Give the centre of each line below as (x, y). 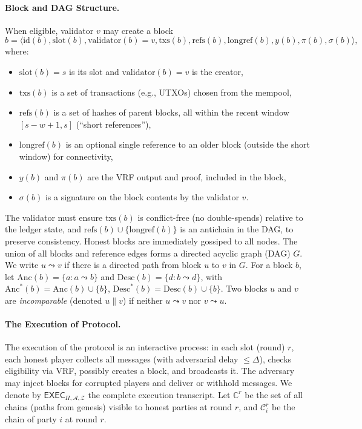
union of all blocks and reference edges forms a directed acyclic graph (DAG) (148, 253)
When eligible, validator (49, 30)
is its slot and (94, 71)
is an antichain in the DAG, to (237, 229)
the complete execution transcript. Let (159, 394)
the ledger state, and (43, 229)
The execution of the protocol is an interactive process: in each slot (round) (145, 347)
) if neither (143, 300)
